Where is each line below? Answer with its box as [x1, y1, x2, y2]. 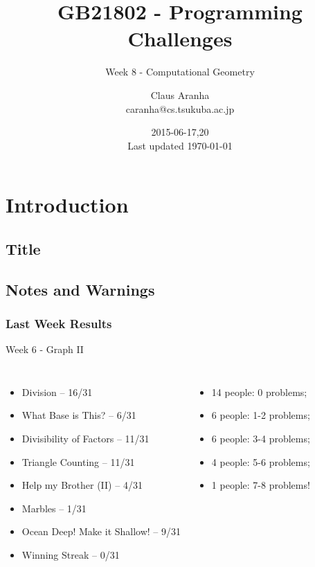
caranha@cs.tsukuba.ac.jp [125, 101, 235, 116]
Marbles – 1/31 [21, 501, 87, 515]
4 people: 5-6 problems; [211, 454, 310, 469]
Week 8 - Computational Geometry [105, 64, 255, 79]
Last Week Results [6, 314, 112, 332]
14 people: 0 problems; [211, 384, 307, 399]
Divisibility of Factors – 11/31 [21, 431, 150, 446]
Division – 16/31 [21, 384, 93, 399]
